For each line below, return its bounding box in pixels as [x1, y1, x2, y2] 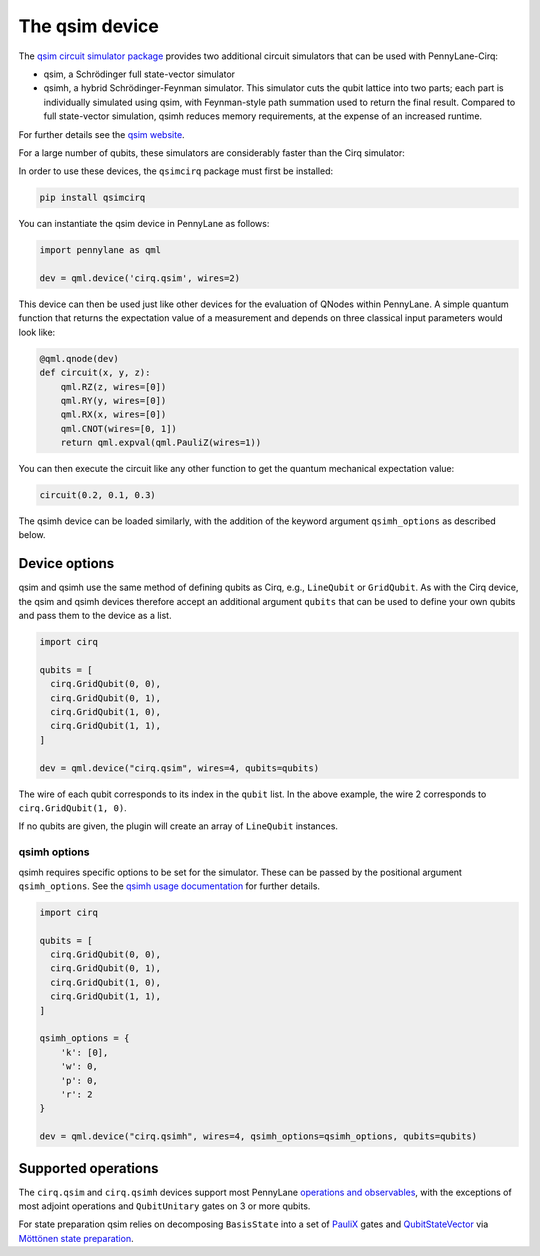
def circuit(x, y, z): [39, 367, 151, 379]
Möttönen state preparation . [18, 1232, 134, 1244]
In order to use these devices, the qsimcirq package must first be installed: [18, 165, 334, 177]
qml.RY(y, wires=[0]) [60, 395, 167, 406]
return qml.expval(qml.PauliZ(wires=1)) [60, 437, 262, 449]
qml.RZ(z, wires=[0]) [60, 381, 167, 392]
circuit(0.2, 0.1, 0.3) [39, 490, 157, 501]
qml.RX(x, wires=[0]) [60, 409, 167, 420]
